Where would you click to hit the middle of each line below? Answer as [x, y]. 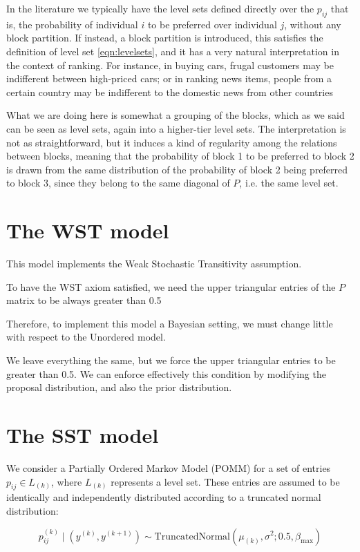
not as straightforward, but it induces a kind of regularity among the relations [172, 142]
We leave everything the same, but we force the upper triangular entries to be [171, 360]
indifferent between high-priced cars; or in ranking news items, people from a [169, 78]
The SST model [83, 434]
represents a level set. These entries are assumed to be [225, 481]
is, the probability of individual [72, 24]
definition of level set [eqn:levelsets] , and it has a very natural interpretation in [173, 51]
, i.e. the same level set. [289, 183]
